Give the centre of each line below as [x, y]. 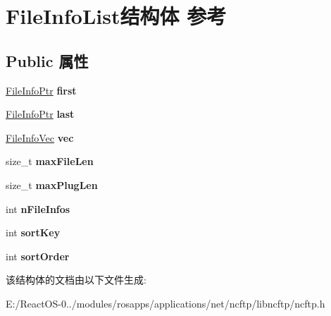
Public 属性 [47, 60]
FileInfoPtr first [41, 90]
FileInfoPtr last [40, 114]
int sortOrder [38, 256]
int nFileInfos [38, 208]
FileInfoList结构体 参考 [116, 16]
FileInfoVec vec [40, 137]
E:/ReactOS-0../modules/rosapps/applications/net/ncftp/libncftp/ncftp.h [165, 303]
